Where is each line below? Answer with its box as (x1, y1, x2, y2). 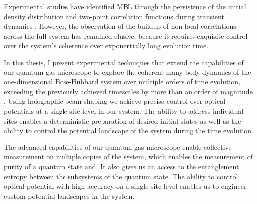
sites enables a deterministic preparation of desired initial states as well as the (4, 115, 241, 126)
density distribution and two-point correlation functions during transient (4, 11, 224, 21)
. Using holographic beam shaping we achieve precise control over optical (4, 96, 226, 106)
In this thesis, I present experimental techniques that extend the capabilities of (4, 57, 244, 67)
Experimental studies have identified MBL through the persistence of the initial (4, 1, 246, 11)
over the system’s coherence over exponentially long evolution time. (4, 40, 209, 51)
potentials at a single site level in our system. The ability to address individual (4, 105, 244, 116)
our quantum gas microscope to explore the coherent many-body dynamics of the (4, 67, 251, 77)
